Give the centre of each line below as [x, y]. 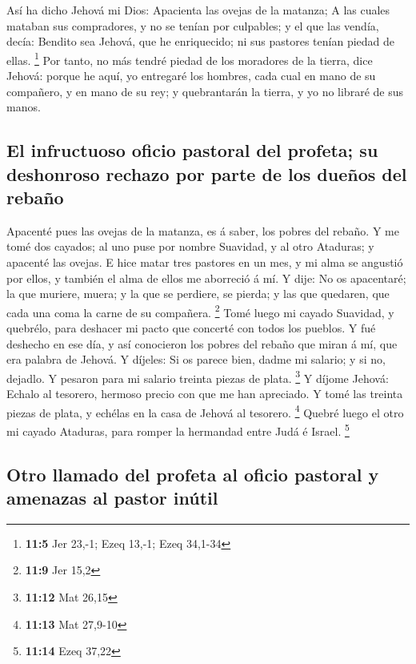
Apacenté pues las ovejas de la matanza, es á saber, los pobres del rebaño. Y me [203, 230]
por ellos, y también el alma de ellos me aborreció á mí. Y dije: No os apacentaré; [206, 278]
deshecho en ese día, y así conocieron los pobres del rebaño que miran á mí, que [202, 343]
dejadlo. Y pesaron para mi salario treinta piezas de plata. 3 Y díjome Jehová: [198, 376]
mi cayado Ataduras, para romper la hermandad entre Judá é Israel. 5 [178, 429]
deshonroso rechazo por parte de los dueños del [207, 173]
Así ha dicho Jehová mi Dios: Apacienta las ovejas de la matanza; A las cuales [198, 10]
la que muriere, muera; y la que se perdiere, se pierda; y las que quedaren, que [198, 294]
